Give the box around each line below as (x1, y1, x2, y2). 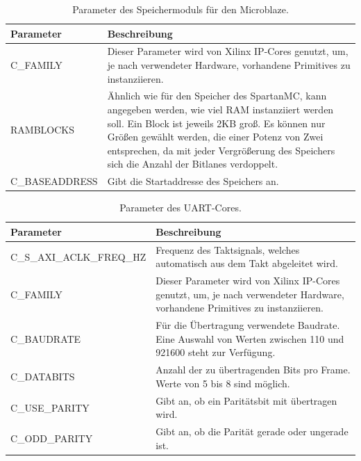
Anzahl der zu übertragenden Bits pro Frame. (156, 362, 351, 377)
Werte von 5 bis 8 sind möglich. (156, 375, 290, 390)
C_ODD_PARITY (10, 430, 93, 445)
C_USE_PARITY (10, 400, 90, 414)
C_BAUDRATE (10, 331, 81, 346)
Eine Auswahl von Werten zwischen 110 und (156, 331, 344, 346)
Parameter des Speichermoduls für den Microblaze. (72, 2, 289, 16)
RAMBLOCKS (10, 122, 74, 137)
